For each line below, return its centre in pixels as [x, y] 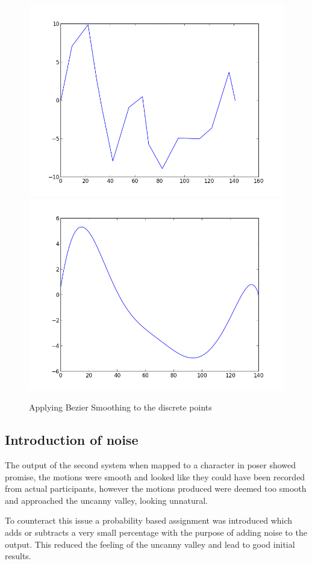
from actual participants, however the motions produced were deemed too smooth [156, 488]
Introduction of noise [72, 440]
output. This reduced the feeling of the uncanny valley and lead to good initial [150, 544]
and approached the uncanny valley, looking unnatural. [106, 500]
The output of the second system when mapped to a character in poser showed [151, 464]
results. [18, 556]
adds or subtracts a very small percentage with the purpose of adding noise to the [156, 532]
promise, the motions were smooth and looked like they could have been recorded [155, 476]
